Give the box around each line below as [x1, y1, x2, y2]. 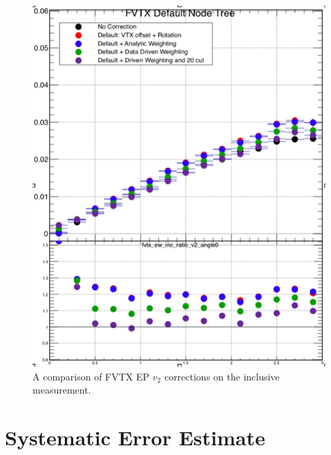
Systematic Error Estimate [5, 423, 265, 451]
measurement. [32, 383, 91, 397]
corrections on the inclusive [164, 369, 280, 383]
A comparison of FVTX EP [32, 369, 150, 383]
